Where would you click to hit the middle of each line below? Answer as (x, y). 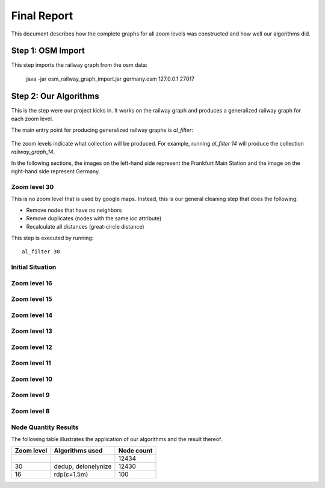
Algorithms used (78, 451)
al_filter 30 (41, 252)
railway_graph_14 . (33, 152)
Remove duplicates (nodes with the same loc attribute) (94, 218)
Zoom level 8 (30, 411)
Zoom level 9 (30, 395)
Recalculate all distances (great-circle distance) (85, 227)
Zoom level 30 (32, 187)
